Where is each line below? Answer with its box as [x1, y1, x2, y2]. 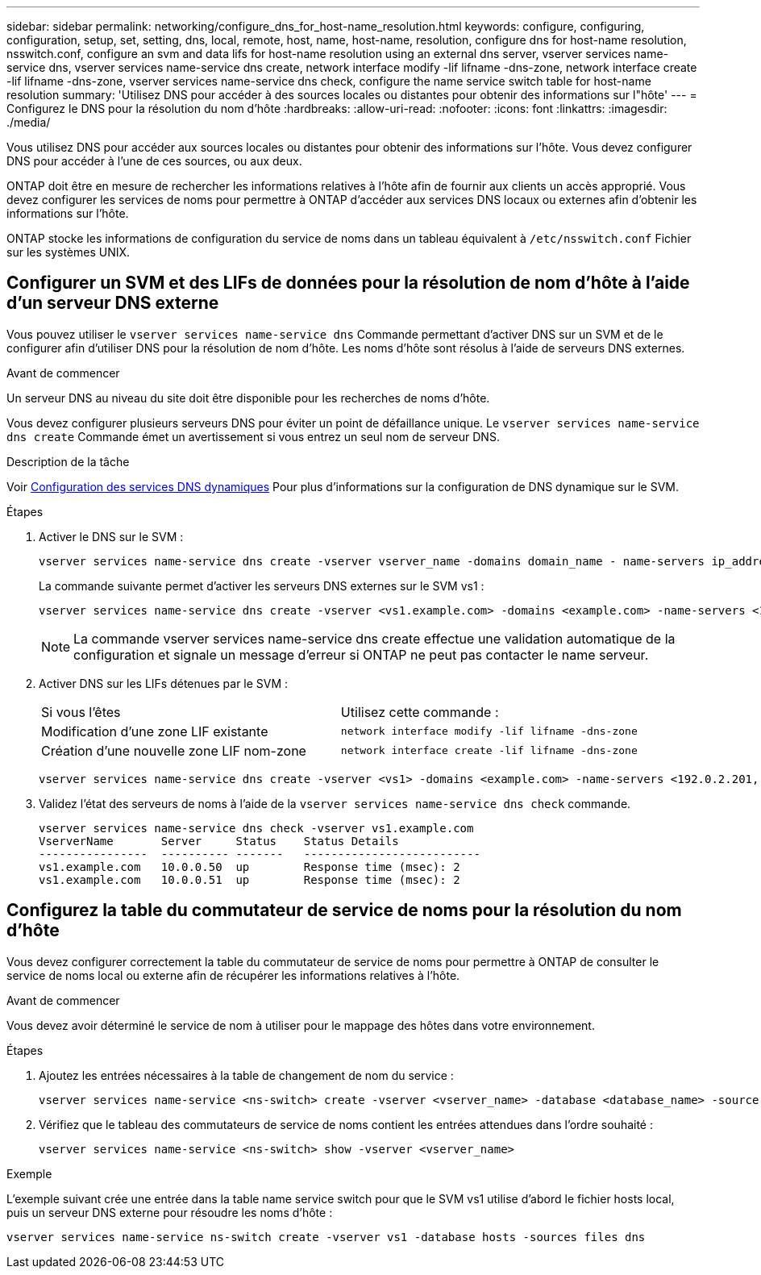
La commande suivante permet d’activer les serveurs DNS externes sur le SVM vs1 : [39, 578, 484, 593]
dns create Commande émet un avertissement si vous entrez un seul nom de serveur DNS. [6, 429, 500, 444]
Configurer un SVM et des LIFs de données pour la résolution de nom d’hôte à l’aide [6, 273, 690, 294]
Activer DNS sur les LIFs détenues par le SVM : [39, 676, 289, 690]
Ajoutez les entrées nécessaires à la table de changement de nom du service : [39, 1068, 454, 1082]
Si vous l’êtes [41, 703, 121, 720]
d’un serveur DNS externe [6, 293, 219, 314]
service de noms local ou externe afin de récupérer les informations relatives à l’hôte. [6, 968, 460, 982]
